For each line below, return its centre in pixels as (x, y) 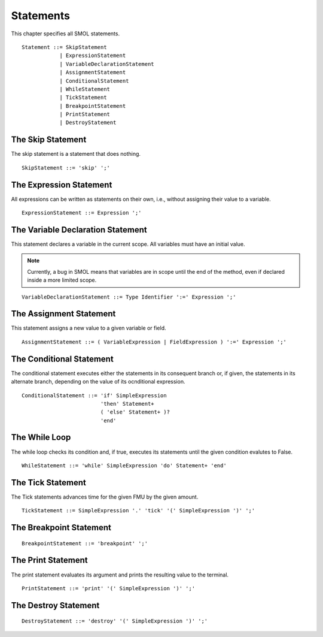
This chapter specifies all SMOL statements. (65, 34)
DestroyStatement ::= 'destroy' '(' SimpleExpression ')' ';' (115, 621)
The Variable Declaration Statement (79, 230)
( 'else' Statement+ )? (135, 412)
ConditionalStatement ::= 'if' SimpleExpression (94, 395)
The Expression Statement (62, 185)
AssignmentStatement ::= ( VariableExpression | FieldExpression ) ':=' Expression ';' (154, 342)
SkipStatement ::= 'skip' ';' (66, 167)
